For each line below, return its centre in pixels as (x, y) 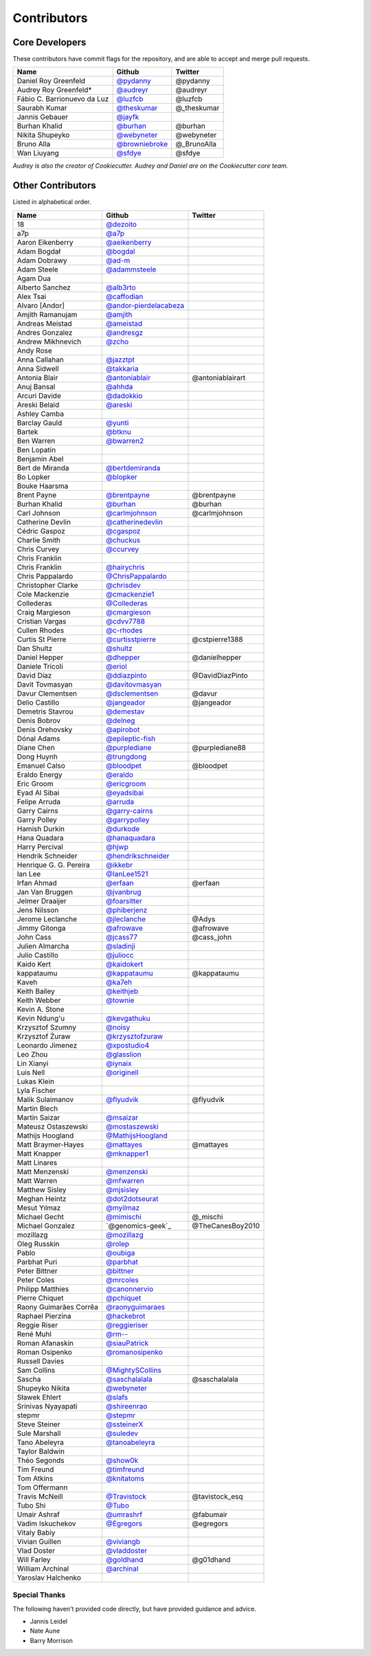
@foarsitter (124, 901)
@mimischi (124, 1217)
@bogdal (121, 251)
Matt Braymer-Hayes (50, 1145)
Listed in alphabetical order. (52, 202)
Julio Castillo (37, 955)
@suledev (122, 1433)
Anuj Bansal (36, 386)
